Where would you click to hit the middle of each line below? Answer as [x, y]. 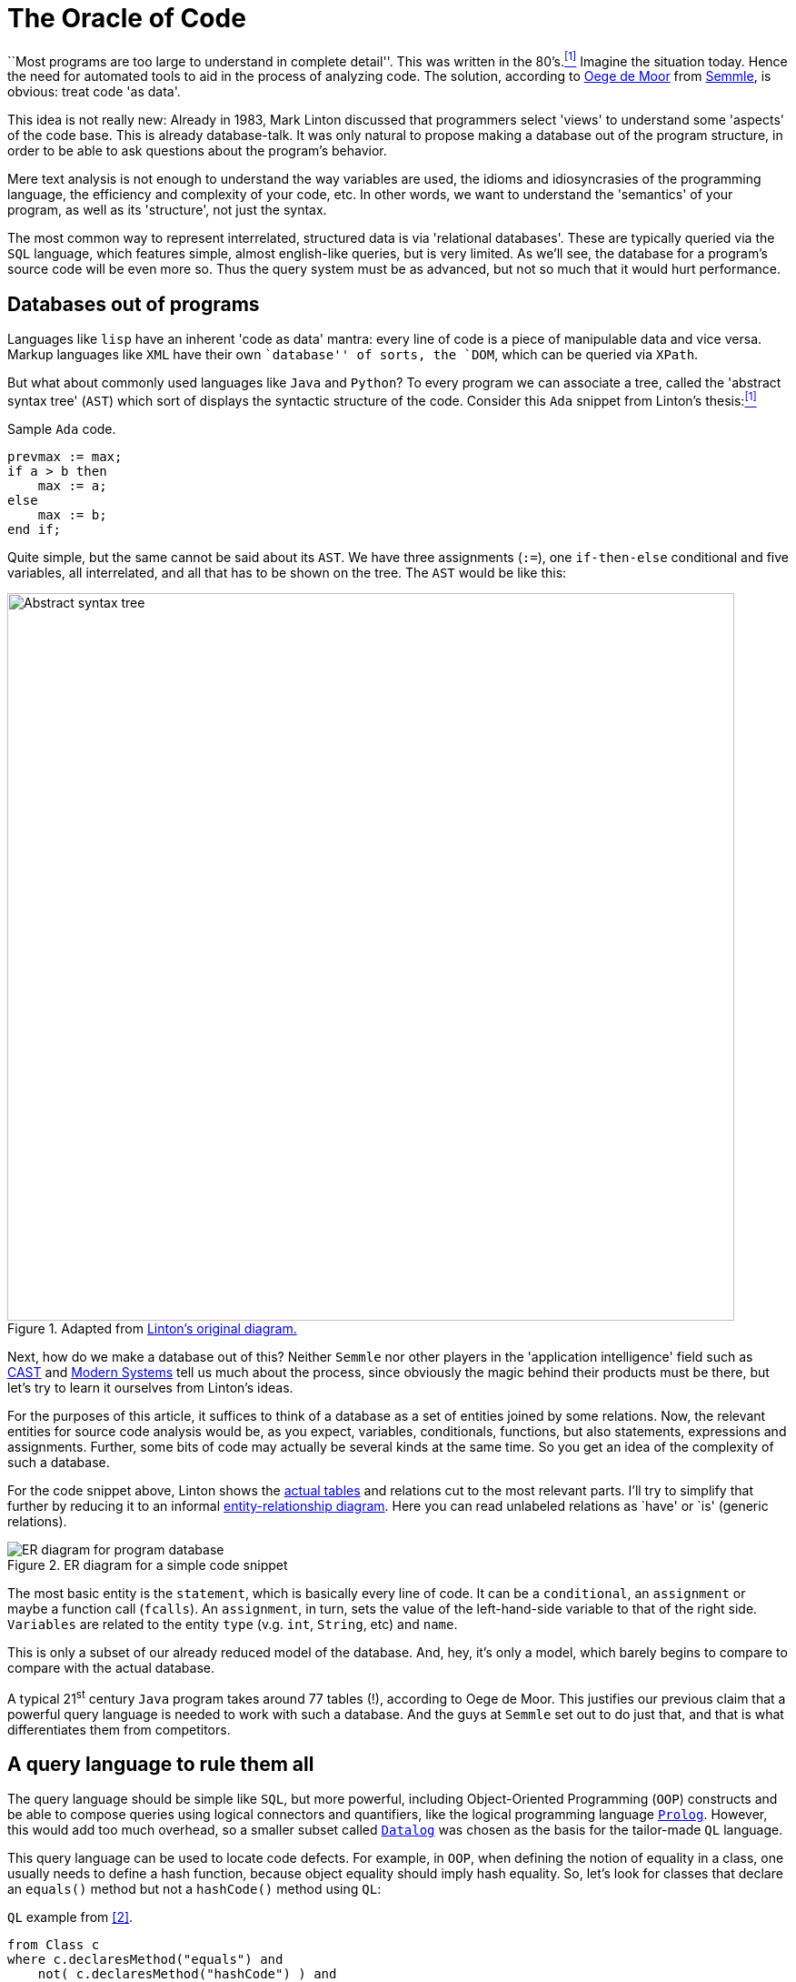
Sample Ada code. [62, 428]
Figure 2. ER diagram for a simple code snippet [148, 1564]
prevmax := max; [65, 456]
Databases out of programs [134, 304]
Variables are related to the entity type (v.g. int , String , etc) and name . [233, 1624]
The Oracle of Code [127, 18]
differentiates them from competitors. [119, 1729]
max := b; [72, 514]
